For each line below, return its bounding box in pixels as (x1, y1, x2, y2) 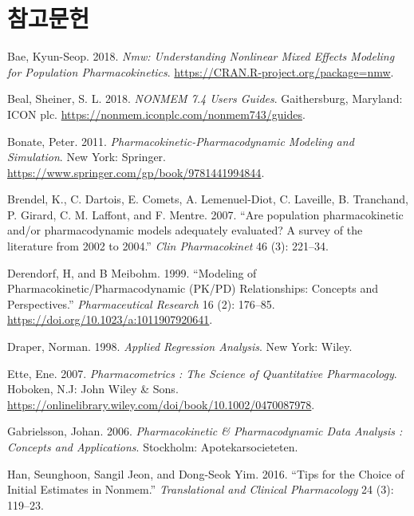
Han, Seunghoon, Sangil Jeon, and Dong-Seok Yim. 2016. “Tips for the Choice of (7, 465, 404, 482)
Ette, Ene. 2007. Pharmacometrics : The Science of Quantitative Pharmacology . (7, 364, 397, 381)
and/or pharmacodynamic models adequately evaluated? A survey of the (7, 222, 363, 238)
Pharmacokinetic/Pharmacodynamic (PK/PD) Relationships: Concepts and (7, 280, 379, 297)
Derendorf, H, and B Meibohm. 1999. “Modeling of (7, 264, 257, 281)
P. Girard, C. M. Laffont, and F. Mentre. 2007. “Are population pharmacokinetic (7, 206, 404, 223)
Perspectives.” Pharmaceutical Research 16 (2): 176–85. (7, 295, 275, 312)
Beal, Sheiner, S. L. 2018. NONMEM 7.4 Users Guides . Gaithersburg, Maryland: (7, 90, 403, 107)
